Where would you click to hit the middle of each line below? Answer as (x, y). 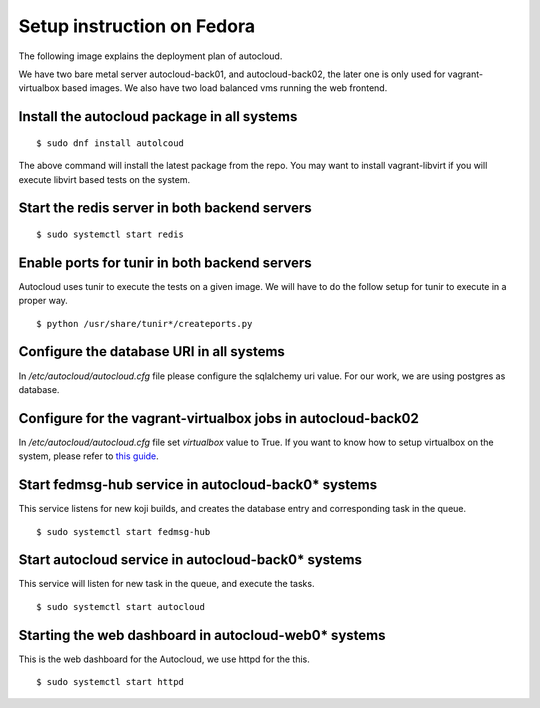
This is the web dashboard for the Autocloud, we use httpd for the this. (164, 659)
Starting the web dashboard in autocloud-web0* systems (202, 635)
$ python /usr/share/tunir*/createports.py (144, 323)
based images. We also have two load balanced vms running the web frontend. (224, 88)
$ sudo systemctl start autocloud (120, 606)
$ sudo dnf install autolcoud (110, 143)
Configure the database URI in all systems (151, 351)
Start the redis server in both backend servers (165, 208)
